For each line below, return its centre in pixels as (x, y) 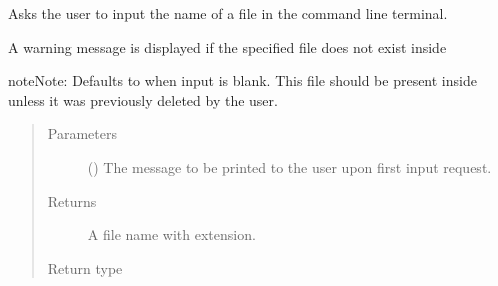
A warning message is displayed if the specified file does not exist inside (227, 46)
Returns (72, 200)
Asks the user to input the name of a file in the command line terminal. (228, 13)
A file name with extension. (171, 234)
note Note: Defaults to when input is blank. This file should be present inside (242, 80)
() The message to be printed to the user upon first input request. (289, 166)
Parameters (82, 133)
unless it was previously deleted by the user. (143, 99)
